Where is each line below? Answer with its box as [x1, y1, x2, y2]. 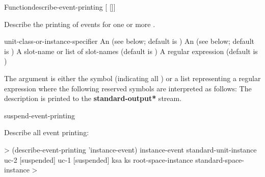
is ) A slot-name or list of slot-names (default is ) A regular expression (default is [4, 45, 258, 56]
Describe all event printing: [4, 127, 89, 138]
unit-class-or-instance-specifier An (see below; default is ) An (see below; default [4, 36, 254, 46]
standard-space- [195, 154, 244, 165]
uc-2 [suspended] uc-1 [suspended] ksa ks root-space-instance [4, 154, 193, 165]
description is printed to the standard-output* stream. [4, 93, 182, 104]
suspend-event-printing [4, 110, 75, 120]
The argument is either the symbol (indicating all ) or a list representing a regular [4, 72, 261, 83]
